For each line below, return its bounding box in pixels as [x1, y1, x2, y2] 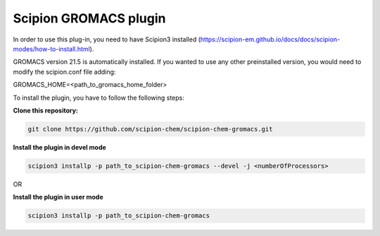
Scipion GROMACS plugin [13, 11, 166, 26]
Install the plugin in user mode [13, 193, 103, 202]
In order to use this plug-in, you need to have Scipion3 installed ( [13, 35, 201, 44]
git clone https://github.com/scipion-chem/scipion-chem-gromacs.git [27, 125, 273, 133]
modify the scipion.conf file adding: [13, 67, 116, 76]
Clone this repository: [13, 106, 79, 114]
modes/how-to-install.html [13, 44, 91, 53]
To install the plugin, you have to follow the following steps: [13, 93, 184, 102]
